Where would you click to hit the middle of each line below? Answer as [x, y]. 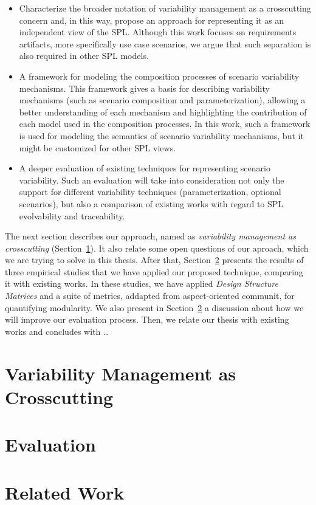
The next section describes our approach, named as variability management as [150, 236]
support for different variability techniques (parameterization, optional [150, 192]
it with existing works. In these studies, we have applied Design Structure [142, 283]
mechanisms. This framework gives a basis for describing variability [144, 88]
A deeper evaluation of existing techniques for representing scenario [145, 168]
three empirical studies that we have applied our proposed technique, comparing [154, 271]
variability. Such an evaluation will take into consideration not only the [152, 180]
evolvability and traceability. [72, 215]
